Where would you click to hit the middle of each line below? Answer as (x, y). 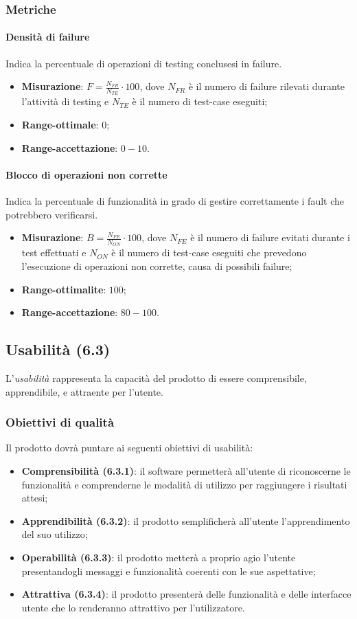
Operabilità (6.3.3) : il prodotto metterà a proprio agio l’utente (159, 558)
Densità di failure (48, 37)
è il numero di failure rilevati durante (266, 86)
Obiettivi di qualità (60, 422)
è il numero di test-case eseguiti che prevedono (209, 252)
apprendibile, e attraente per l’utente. (84, 391)
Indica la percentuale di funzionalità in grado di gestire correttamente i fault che (175, 201)
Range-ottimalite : (64, 289)
